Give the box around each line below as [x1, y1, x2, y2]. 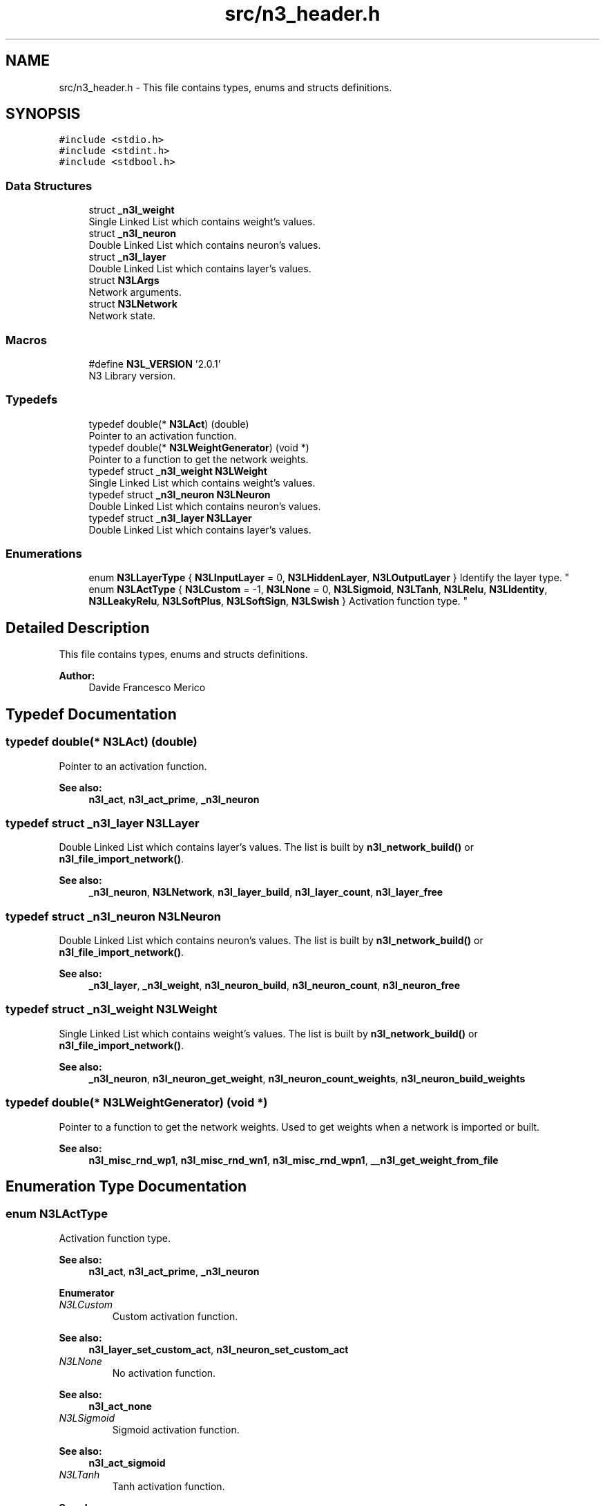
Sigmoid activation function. [112, 1423, 240, 1436]
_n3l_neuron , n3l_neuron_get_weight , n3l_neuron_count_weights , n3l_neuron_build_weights [88, 1072, 526, 1084]
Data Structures [6, 178, 93, 193]
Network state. [88, 310, 156, 322]
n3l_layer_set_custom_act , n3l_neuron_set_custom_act [88, 1343, 349, 1355]
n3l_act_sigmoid [88, 1456, 166, 1469]
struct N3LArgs [88, 274, 160, 287]
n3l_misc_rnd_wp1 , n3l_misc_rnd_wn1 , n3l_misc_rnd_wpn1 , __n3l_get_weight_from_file [88, 1154, 499, 1166]
